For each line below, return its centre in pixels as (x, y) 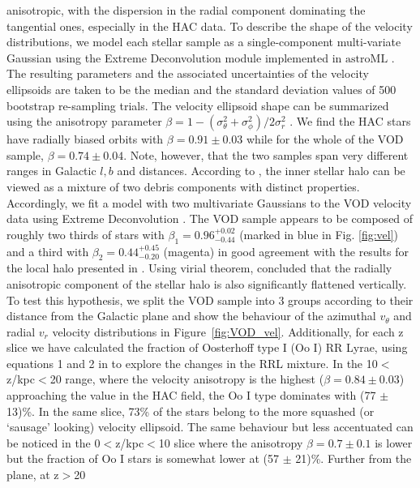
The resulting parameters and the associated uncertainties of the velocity (188, 73)
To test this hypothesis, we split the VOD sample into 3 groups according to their (210, 300)
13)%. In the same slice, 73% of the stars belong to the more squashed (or (191, 411)
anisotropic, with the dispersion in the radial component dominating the (186, 10)
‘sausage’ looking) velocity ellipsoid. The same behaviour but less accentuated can (210, 427)
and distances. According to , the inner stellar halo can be (261, 171)
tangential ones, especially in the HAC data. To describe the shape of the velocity (210, 26)
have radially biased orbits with (85, 139)
